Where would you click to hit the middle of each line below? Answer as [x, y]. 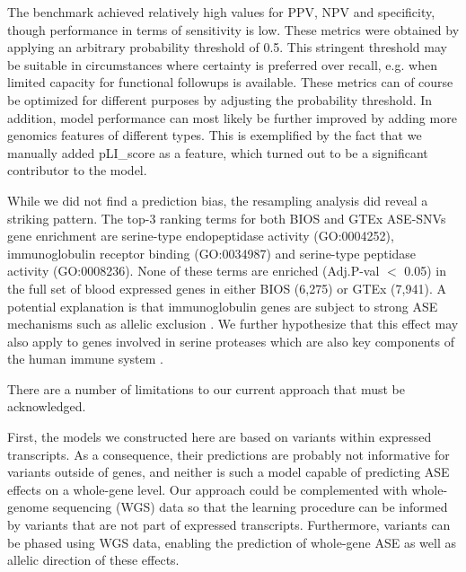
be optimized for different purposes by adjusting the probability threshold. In [220, 99]
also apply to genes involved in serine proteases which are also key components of [231, 341]
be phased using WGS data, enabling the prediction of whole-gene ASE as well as [232, 542]
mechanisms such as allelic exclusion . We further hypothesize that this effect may [233, 324]
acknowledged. [47, 406]
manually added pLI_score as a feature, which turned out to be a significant [218, 152]
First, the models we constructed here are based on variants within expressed [220, 437]
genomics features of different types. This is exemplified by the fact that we [215, 135]
